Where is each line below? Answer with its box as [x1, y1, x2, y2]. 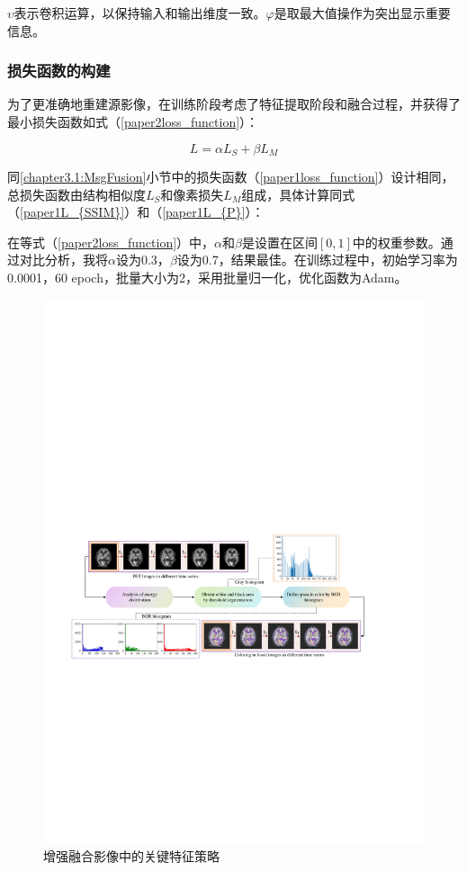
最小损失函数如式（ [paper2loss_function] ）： [7, 112, 259, 130]
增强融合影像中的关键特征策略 [43, 847, 220, 866]
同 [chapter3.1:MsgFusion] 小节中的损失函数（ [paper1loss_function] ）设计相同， [7, 167, 454, 186]
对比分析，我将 [19, 250, 108, 269]
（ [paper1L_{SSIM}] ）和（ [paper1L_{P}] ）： [7, 202, 265, 221]
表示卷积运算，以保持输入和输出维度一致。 [13, 4, 266, 22]
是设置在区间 [241, 232, 318, 251]
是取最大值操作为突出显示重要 [274, 4, 451, 22]
